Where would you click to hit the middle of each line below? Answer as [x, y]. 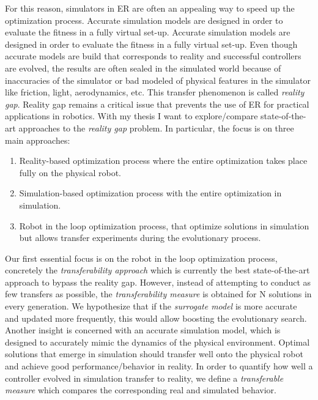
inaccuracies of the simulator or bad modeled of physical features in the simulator [158, 80]
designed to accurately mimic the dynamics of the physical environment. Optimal [157, 342]
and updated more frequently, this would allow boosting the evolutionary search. [156, 318]
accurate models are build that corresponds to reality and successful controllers [153, 56]
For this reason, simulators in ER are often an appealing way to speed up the [150, 8]
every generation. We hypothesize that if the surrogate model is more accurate [151, 306]
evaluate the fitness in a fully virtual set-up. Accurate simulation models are [148, 32]
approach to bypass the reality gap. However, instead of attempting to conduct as [158, 282]
